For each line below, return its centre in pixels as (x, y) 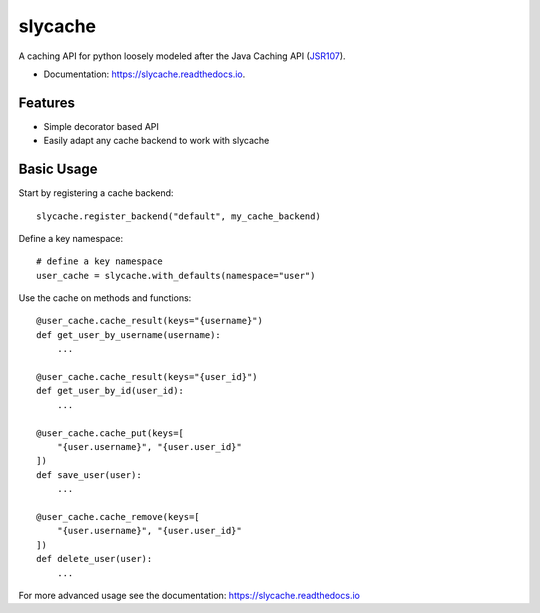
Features (46, 102)
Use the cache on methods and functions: (105, 298)
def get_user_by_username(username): (129, 334)
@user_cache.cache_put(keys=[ (110, 433)
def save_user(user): (89, 474)
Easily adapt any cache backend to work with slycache (156, 141)
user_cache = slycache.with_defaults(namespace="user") (176, 275)
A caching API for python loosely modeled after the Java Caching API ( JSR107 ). (182, 56)
